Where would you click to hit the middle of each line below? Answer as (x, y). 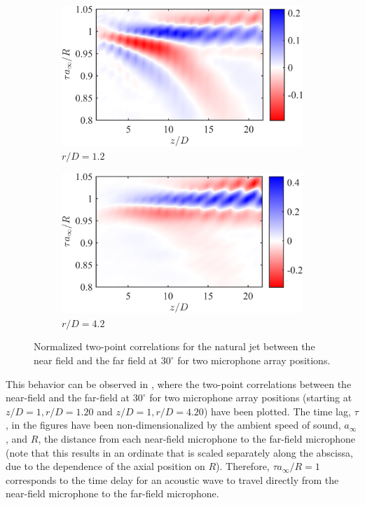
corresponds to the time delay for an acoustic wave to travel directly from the (172, 479)
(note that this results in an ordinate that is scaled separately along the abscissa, (179, 452)
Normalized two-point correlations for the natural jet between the (174, 346)
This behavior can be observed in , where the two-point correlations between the (179, 383)
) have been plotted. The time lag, (277, 411)
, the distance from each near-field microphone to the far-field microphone (197, 439)
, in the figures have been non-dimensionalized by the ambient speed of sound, (173, 425)
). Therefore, (243, 466)
